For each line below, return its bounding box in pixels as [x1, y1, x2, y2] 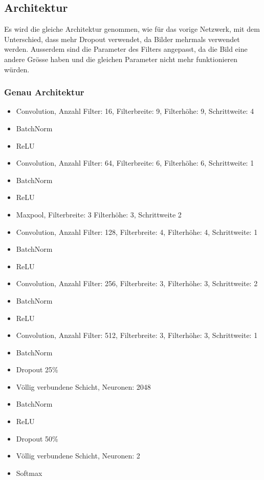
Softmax [16, 467, 42, 478]
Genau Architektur [4, 86, 84, 98]
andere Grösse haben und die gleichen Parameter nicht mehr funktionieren [4, 53, 238, 64]
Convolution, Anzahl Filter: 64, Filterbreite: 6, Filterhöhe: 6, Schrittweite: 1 [16, 157, 254, 168]
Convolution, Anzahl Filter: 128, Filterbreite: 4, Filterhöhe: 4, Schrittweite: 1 [16, 226, 258, 237]
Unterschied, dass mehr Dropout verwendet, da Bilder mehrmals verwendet [4, 33, 240, 44]
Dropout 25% [16, 364, 58, 375]
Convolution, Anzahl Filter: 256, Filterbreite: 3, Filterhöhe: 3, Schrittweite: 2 [16, 278, 258, 289]
